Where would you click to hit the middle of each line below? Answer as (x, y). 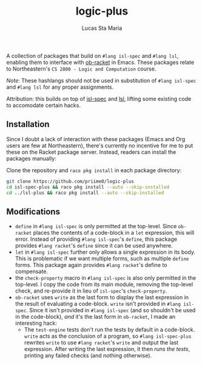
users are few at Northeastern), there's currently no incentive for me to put (100, 145)
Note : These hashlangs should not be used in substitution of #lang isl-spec (101, 80)
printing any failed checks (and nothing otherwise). (88, 356)
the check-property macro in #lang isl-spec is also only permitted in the (106, 278)
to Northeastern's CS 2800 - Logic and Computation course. (81, 69)
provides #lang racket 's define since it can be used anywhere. (94, 246)
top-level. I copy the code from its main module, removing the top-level (104, 285)
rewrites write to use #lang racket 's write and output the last (101, 342)
